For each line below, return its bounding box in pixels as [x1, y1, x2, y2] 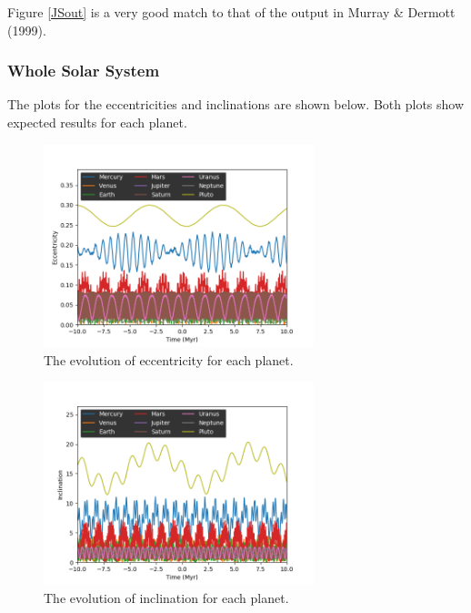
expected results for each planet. [7, 113, 187, 131]
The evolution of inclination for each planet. [44, 587, 289, 607]
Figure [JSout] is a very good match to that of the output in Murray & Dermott [7, 3, 456, 21]
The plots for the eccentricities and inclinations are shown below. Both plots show [7, 95, 465, 114]
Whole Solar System [7, 59, 160, 82]
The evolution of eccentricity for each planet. [44, 350, 294, 369]
